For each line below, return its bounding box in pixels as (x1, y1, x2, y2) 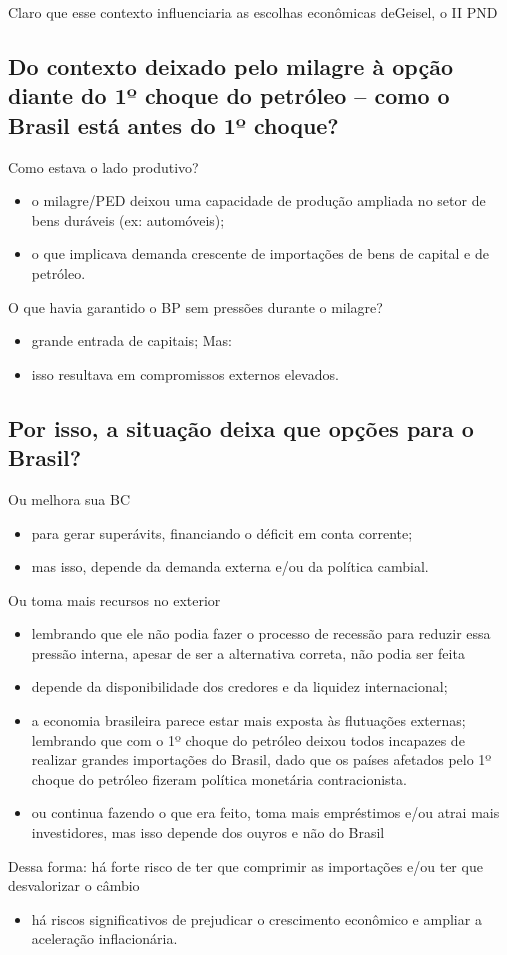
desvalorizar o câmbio (8, 875, 140, 896)
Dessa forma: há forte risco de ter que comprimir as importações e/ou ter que (8, 855, 483, 876)
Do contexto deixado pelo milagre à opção (8, 50, 453, 81)
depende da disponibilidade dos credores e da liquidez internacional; (31, 676, 448, 697)
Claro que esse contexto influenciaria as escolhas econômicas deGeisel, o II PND (8, 2, 498, 22)
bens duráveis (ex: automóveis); (31, 209, 225, 230)
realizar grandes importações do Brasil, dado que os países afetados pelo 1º (31, 749, 492, 770)
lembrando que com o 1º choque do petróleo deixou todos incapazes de (31, 729, 465, 750)
